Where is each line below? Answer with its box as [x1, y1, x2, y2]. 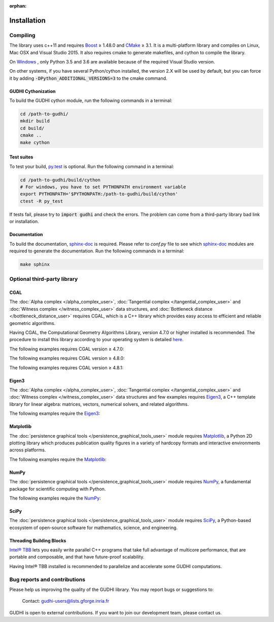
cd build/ [20, 125, 45, 131]
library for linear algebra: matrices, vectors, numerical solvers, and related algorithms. [9, 401, 189, 407]
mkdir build [20, 118, 50, 124]
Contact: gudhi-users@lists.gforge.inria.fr [22, 598, 109, 604]
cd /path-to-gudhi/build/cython [20, 177, 101, 183]
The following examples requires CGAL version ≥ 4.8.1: [9, 365, 124, 371]
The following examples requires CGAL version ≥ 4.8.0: [9, 355, 125, 362]
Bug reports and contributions [9, 576, 86, 583]
